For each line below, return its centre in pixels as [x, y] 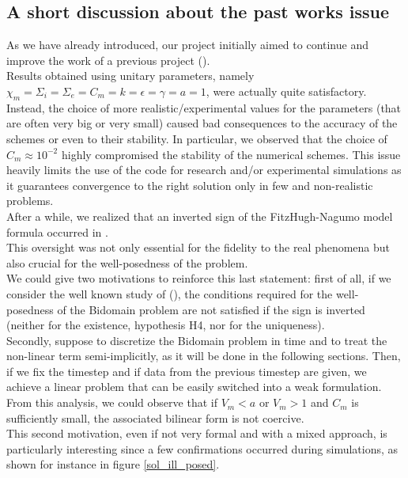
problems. [30, 201]
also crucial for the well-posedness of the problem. [127, 262]
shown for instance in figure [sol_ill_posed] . [113, 464]
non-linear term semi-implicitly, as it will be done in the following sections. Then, [204, 356]
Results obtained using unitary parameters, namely [130, 76]
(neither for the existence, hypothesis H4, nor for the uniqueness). [166, 325]
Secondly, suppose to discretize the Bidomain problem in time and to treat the [197, 340]
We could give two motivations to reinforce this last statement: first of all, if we [199, 278]
